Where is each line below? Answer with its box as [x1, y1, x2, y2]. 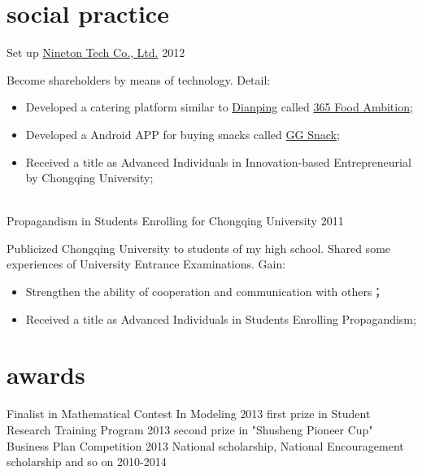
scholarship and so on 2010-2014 [7, 453, 167, 470]
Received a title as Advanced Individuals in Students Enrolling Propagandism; [25, 310, 416, 327]
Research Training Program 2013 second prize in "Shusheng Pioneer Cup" [7, 421, 373, 438]
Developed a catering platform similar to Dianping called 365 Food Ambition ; [25, 98, 413, 115]
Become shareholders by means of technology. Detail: [7, 71, 271, 88]
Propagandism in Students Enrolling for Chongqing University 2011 [7, 212, 344, 229]
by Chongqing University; [25, 169, 154, 186]
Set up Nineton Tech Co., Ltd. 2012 [7, 44, 185, 61]
